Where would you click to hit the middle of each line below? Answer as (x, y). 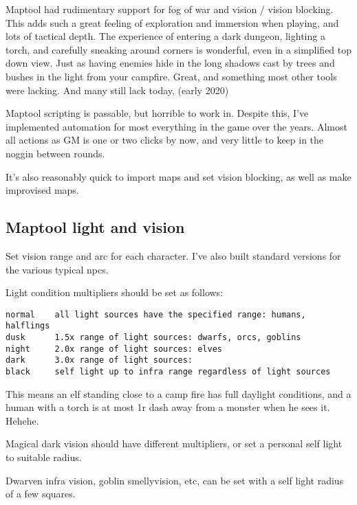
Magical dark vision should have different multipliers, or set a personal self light (174, 444)
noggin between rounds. (55, 153)
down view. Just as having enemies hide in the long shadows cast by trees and (170, 63)
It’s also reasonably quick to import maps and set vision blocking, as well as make (178, 176)
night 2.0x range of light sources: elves (114, 349)
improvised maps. (42, 190)
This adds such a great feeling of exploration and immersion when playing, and (172, 22)
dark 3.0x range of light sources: (99, 360)
